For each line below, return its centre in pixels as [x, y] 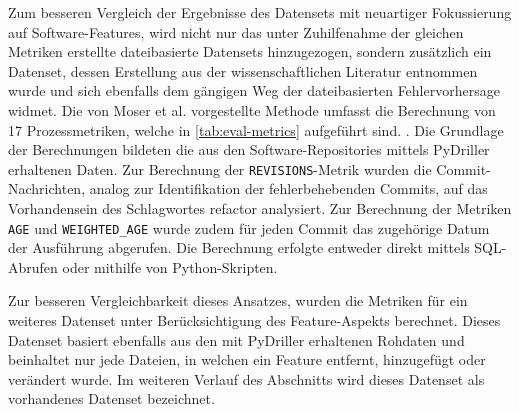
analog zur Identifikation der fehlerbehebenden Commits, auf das [288, 188]
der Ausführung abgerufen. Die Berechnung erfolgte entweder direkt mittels [239, 247]
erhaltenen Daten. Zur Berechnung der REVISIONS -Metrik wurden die [220, 168]
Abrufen [33, 266]
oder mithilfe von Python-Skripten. [170, 266]
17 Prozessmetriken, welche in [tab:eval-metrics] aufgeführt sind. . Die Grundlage [256, 129]
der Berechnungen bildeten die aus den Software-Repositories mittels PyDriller [249, 149]
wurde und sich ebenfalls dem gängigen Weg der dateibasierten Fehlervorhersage [254, 90]
